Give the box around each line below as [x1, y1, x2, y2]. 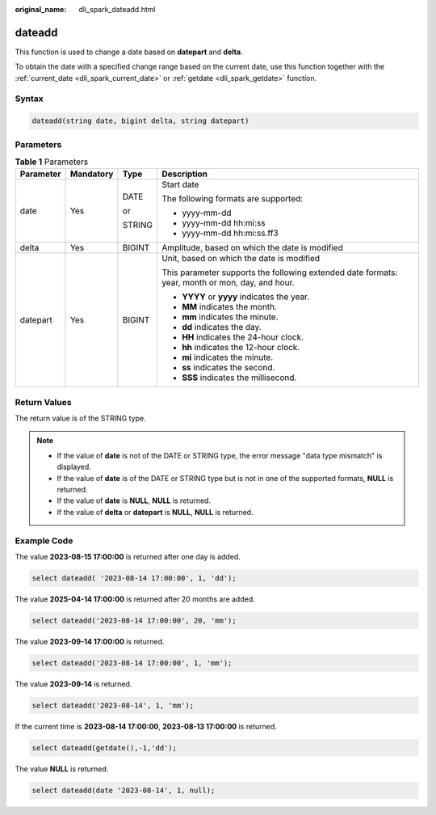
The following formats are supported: [161, 193, 304, 205]
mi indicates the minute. [182, 352, 274, 363]
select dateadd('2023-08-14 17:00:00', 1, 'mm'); [31, 658, 233, 667]
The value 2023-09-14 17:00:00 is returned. [15, 636, 165, 646]
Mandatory [69, 168, 114, 179]
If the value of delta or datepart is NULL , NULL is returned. [57, 507, 254, 517]
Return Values [15, 396, 72, 407]
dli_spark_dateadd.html [78, 5, 156, 14]
